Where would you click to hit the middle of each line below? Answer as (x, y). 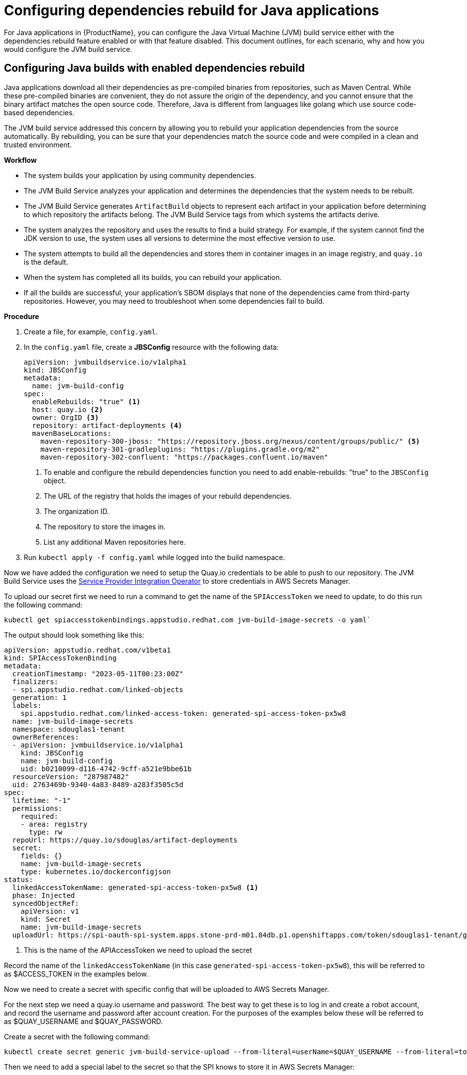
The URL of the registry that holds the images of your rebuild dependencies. (168, 496)
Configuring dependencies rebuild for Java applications (192, 10)
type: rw (46, 832)
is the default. (46, 262)
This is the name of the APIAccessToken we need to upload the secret (138, 950)
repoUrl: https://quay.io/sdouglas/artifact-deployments (125, 840)
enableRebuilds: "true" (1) (86, 401)
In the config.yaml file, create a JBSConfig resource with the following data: (151, 347)
